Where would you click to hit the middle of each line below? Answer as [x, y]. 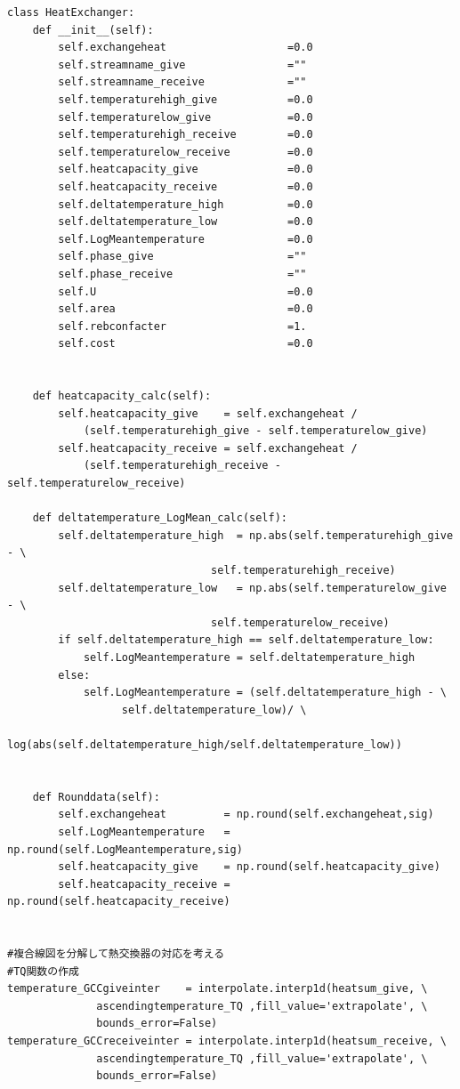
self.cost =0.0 [186, 344]
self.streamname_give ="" [182, 65]
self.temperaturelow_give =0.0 [186, 117]
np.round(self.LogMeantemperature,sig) [125, 849]
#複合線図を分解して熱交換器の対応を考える [116, 954]
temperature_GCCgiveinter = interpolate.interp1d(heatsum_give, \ [218, 989]
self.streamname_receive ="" [182, 82]
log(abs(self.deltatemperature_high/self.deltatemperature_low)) [205, 744]
